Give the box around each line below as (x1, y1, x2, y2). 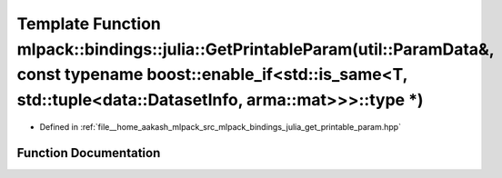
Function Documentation (16, 145, 161, 161)
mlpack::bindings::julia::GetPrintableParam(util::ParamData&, (16, 39, 495, 59)
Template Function (16, 14, 161, 34)
